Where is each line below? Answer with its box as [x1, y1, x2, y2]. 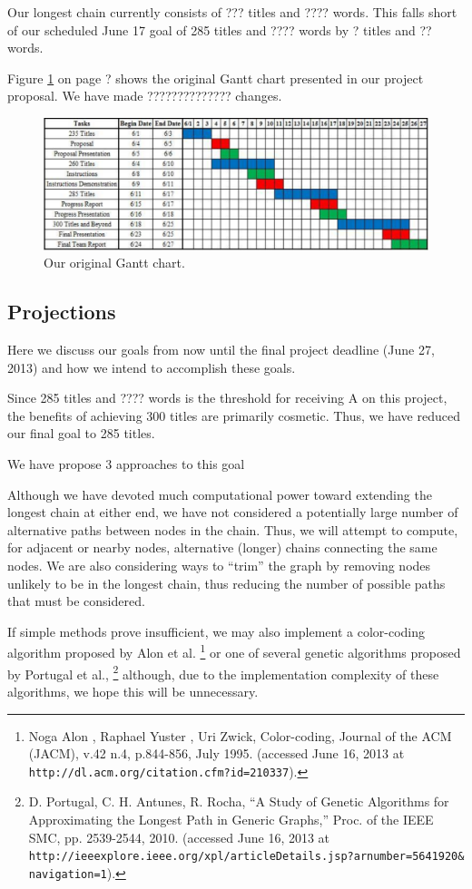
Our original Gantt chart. [44, 253, 185, 272]
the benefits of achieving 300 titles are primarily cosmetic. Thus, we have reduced [7, 405, 460, 425]
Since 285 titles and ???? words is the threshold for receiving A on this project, [7, 388, 447, 407]
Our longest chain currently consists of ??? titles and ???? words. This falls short [7, 3, 457, 21]
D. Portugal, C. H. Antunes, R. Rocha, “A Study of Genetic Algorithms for [28, 792, 449, 811]
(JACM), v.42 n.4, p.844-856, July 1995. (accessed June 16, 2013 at [28, 744, 405, 763]
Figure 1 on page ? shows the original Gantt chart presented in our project [7, 68, 424, 87]
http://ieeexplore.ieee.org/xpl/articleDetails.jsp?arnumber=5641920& [28, 850, 465, 864]
